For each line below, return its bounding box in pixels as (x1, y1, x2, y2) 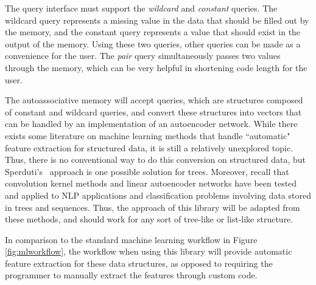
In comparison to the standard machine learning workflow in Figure (5, 233, 258, 246)
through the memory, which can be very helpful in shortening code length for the (5, 61, 307, 74)
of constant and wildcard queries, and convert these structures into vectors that (5, 105, 302, 118)
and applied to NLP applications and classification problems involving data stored (5, 188, 311, 201)
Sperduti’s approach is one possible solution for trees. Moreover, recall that (5, 165, 289, 177)
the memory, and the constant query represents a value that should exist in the (5, 26, 301, 38)
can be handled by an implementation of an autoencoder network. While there (5, 117, 298, 130)
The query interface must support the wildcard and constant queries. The (5, 2, 278, 14)
